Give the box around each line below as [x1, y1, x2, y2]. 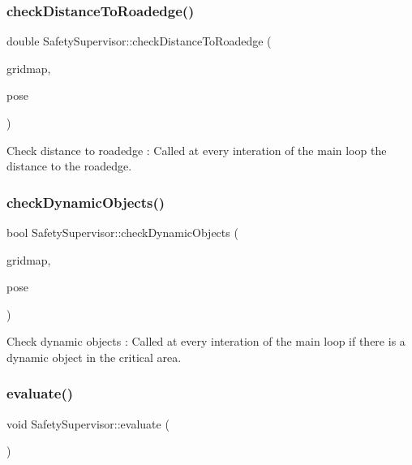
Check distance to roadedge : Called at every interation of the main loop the [6, 141, 387, 158]
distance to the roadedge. [6, 157, 132, 174]
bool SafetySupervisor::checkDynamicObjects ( [6, 224, 238, 240]
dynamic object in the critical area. [6, 348, 182, 365]
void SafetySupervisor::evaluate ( [6, 415, 170, 432]
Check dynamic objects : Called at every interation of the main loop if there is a [6, 333, 406, 350]
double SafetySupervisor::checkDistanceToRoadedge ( [6, 32, 272, 50]
